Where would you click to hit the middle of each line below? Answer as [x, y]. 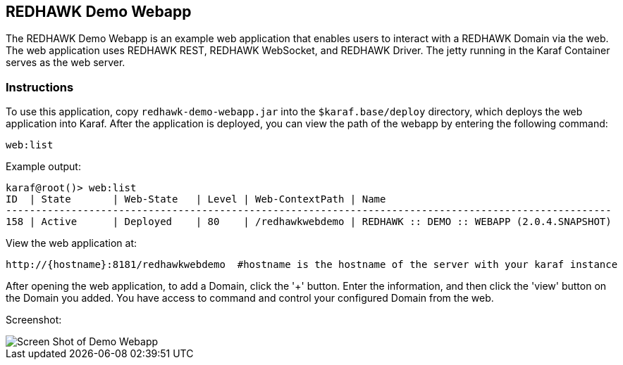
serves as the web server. [66, 63]
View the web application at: [72, 243]
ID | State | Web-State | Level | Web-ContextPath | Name [196, 199]
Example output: [43, 167]
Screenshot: [34, 320]
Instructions [40, 87]
